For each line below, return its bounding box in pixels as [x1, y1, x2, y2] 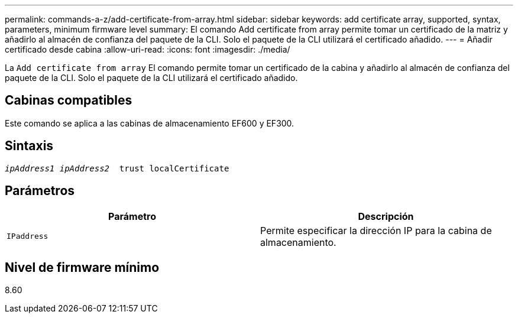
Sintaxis [5, 138, 54, 154]
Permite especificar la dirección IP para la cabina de [260, 224, 492, 236]
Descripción [358, 210, 414, 222]
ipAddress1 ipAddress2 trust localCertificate [5, 163, 229, 173]
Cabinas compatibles [5, 93, 132, 108]
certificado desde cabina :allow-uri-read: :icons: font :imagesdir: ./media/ [5, 44, 290, 54]
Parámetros [5, 183, 75, 199]
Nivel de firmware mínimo [5, 259, 160, 275]
